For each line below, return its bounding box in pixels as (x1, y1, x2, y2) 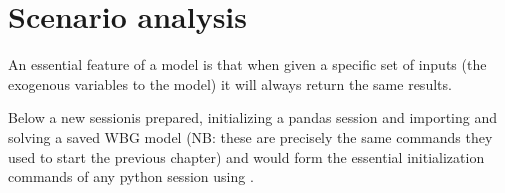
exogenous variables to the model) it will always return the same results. (8, 73, 452, 94)
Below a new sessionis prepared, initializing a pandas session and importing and (8, 107, 497, 128)
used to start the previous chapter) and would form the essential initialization (8, 146, 485, 167)
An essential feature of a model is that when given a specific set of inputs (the (8, 54, 487, 75)
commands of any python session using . (8, 166, 254, 187)
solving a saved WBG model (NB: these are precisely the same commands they (8, 126, 493, 147)
